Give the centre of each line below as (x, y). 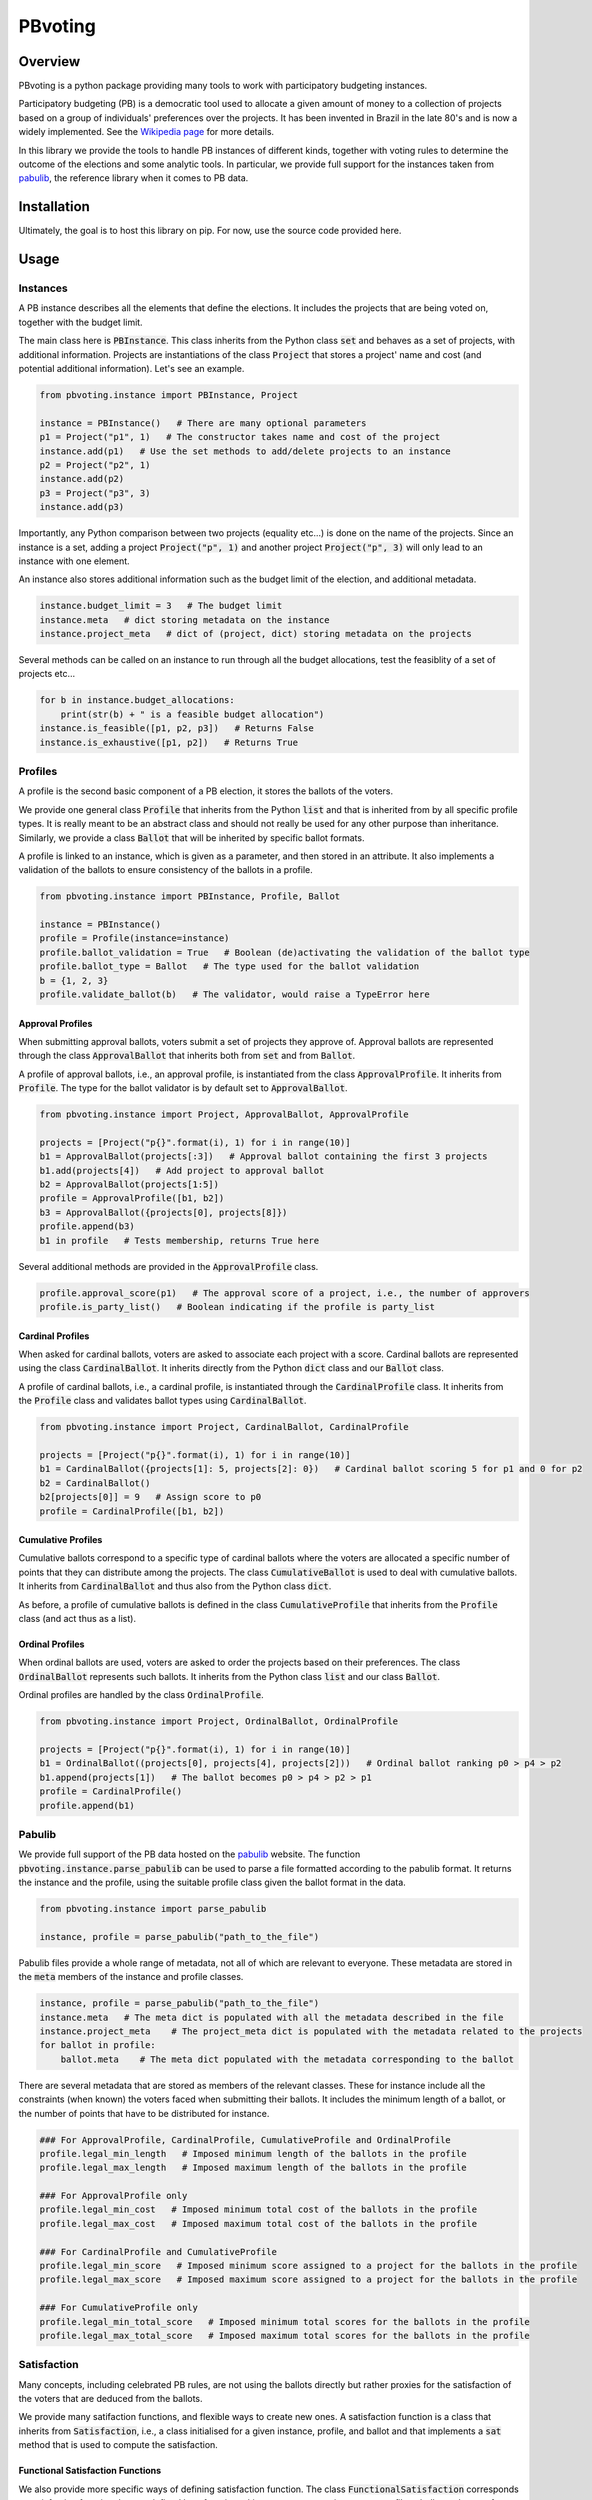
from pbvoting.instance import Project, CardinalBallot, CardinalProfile (224, 1427)
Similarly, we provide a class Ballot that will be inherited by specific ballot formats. (191, 837)
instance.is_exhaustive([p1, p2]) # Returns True (169, 742)
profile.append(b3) (87, 1226)
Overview (49, 61)
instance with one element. (74, 561)
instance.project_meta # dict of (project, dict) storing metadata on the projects (255, 634)
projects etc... (47, 674)
